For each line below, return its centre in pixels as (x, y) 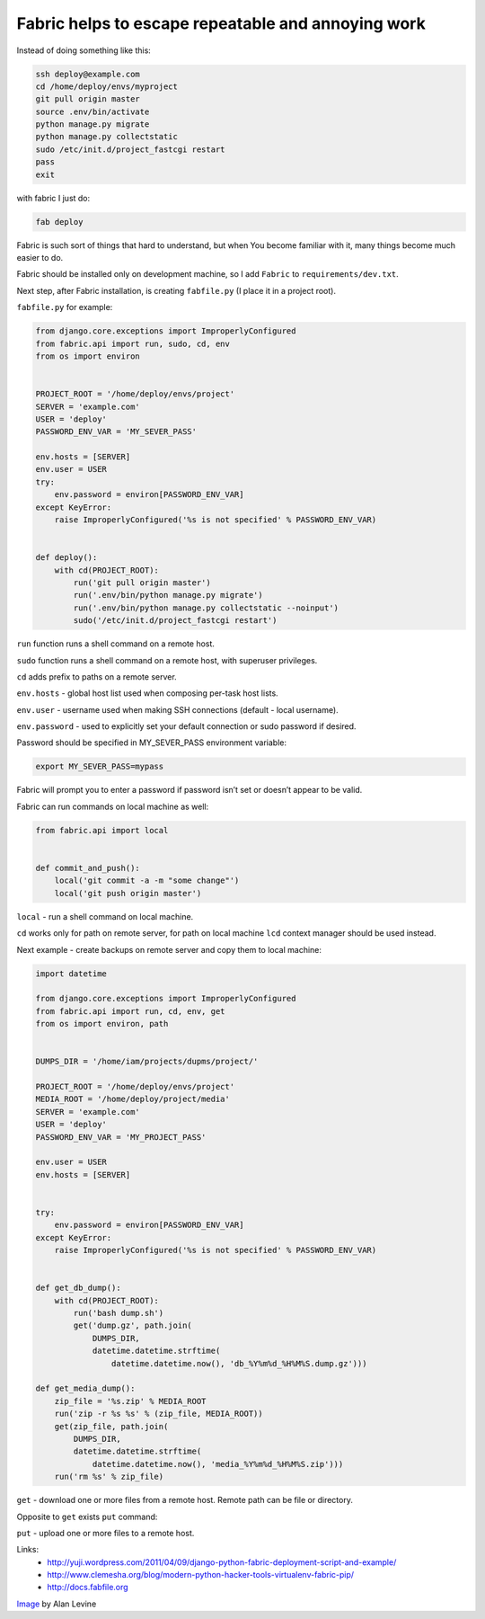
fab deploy (59, 222)
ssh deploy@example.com (88, 74)
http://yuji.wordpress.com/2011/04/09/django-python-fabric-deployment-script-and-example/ (222, 1562)
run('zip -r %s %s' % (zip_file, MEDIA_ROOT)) (159, 1414)
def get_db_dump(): (78, 1288)
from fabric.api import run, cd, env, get (130, 1011)
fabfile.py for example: (65, 307)
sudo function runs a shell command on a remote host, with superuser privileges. (167, 660)
